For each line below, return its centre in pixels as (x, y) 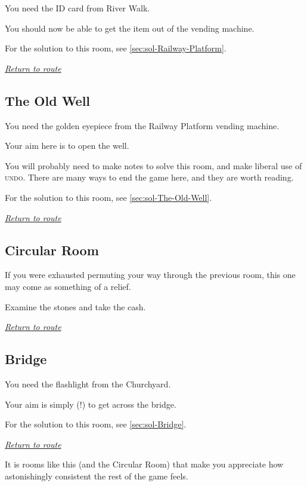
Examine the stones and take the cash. (75, 306)
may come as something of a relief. (68, 286)
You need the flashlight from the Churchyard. (88, 383)
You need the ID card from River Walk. (77, 8)
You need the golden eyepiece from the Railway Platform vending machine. (142, 125)
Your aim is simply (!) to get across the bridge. (91, 404)
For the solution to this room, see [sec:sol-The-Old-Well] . (108, 197)
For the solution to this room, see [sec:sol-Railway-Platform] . (116, 48)
